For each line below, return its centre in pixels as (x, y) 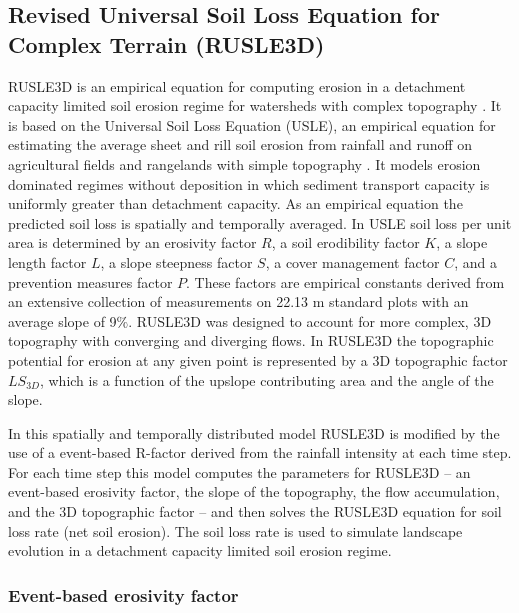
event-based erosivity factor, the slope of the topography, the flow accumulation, (254, 491)
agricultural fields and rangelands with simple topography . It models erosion (244, 163)
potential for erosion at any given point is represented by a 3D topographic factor (258, 359)
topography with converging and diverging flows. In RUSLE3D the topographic (251, 340)
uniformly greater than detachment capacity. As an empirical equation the (235, 203)
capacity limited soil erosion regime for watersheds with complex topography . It (255, 105)
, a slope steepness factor (176, 261)
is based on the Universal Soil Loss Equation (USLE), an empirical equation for (252, 124)
